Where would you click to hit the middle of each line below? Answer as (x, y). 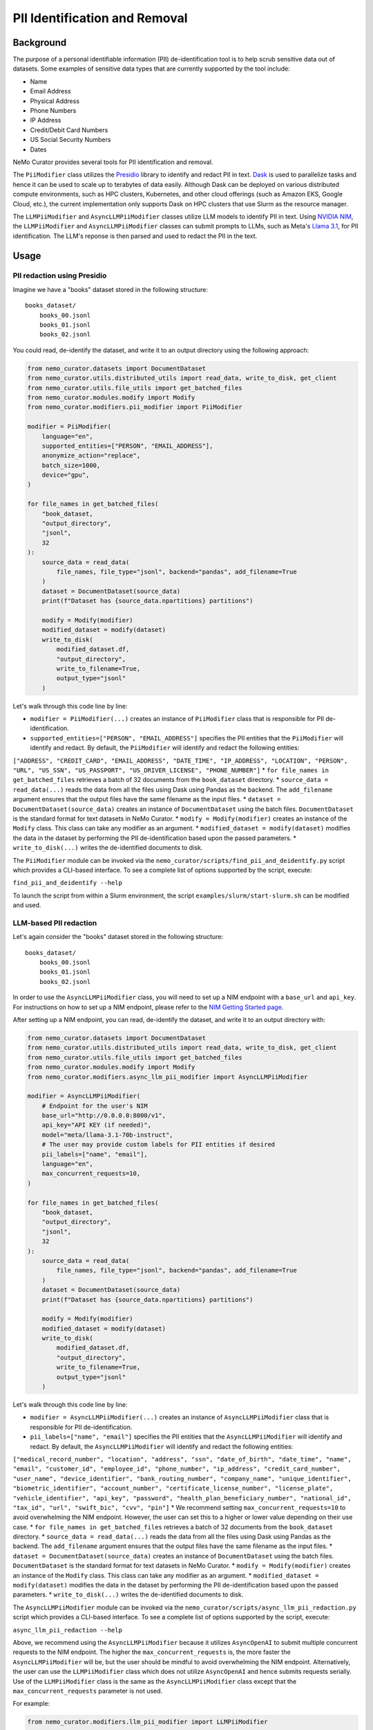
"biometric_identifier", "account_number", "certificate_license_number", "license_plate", (173, 1488)
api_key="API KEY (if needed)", (97, 1125)
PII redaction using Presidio (60, 275)
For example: (31, 1704)
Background (40, 43)
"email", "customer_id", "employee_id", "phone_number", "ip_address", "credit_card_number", (177, 1469)
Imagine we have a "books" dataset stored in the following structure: (111, 289)
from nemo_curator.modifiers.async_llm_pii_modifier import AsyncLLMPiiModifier (168, 1077)
